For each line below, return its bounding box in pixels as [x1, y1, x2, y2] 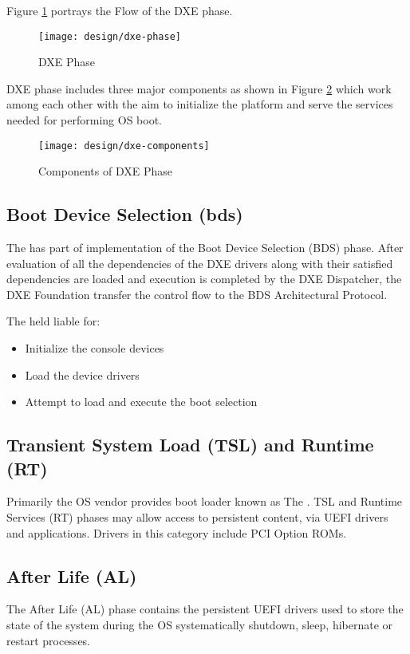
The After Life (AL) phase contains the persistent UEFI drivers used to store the [6, 601, 404, 617]
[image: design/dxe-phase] [38, 30, 181, 42]
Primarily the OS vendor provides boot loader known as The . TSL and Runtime [6, 493, 403, 510]
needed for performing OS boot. [6, 112, 162, 128]
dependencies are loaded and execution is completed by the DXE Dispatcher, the [6, 270, 402, 287]
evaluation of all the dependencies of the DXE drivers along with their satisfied [6, 254, 393, 271]
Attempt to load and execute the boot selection [25, 393, 258, 410]
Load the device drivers [25, 366, 140, 383]
